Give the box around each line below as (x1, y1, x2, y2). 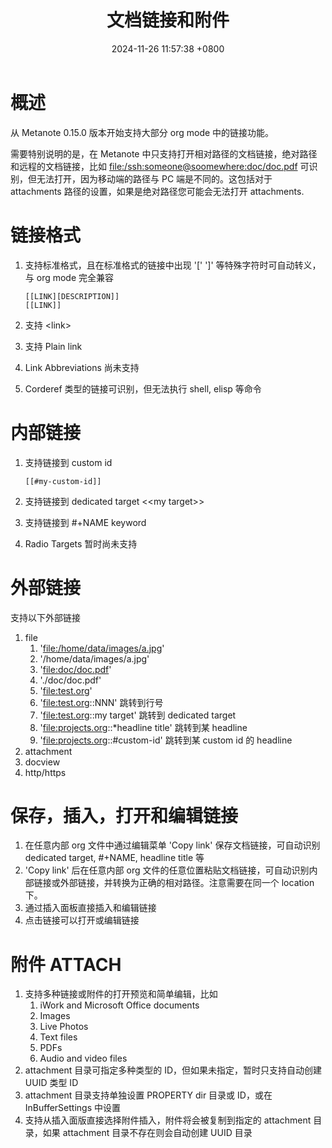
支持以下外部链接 (10, 611, 81, 623)
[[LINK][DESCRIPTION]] (24, 291, 120, 301)
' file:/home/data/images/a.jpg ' (39, 642, 165, 654)
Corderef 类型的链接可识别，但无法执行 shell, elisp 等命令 (24, 382, 262, 395)
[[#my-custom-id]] (24, 476, 102, 486)
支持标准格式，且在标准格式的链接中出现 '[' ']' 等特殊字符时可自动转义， (24, 259, 322, 271)
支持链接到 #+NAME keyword (24, 516, 147, 528)
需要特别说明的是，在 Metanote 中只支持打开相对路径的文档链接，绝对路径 (10, 147, 318, 160)
